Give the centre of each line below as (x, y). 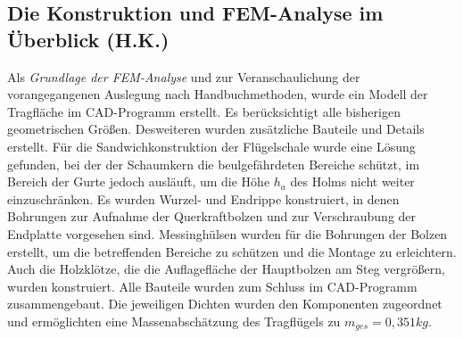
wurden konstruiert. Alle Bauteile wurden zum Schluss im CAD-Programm (212, 286)
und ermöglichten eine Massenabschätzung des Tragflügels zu (174, 321)
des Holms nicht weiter (352, 181)
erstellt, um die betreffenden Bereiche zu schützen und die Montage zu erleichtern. (232, 251)
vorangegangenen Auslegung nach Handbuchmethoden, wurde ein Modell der (218, 94)
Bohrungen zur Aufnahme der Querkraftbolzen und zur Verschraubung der (212, 216)
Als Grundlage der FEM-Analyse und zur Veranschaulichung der (184, 76)
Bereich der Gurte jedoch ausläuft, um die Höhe (139, 181)
